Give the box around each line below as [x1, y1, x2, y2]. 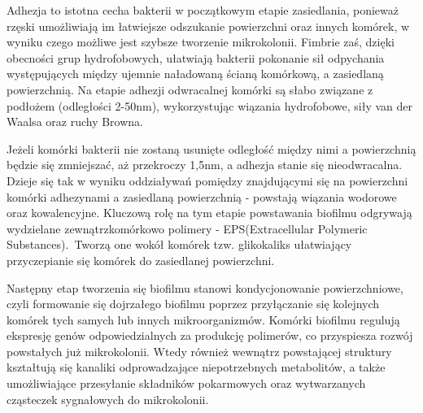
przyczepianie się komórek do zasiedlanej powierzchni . [7, 251, 275, 268]
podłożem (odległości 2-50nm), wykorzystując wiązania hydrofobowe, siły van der [7, 97, 413, 114]
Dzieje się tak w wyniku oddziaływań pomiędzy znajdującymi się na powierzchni [7, 172, 408, 189]
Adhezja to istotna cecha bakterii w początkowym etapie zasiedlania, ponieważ [7, 2, 399, 18]
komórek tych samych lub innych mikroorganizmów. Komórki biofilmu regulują [7, 311, 400, 328]
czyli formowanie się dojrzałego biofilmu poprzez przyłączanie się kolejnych [7, 295, 380, 312]
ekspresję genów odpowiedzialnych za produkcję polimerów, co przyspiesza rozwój [7, 327, 413, 344]
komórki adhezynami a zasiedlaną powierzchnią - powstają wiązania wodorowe [7, 188, 397, 205]
